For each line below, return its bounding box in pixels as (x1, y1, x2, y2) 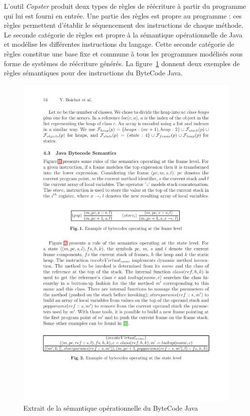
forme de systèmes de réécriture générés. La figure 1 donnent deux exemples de (4, 58, 240, 68)
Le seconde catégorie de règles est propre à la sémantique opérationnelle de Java (4, 29, 243, 39)
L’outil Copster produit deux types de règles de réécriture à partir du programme (4, 1, 246, 11)
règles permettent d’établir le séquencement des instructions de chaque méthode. (4, 20, 244, 30)
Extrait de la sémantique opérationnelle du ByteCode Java (23, 402, 198, 413)
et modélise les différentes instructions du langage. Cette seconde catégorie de (4, 39, 234, 49)
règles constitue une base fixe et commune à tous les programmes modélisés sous (4, 48, 243, 58)
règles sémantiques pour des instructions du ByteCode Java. (4, 68, 183, 78)
